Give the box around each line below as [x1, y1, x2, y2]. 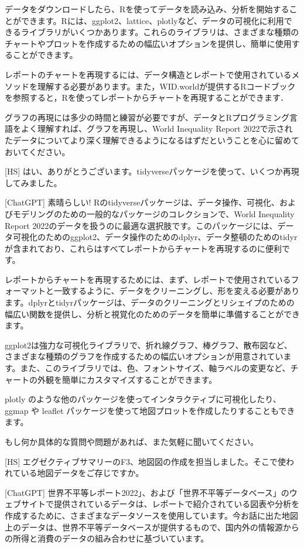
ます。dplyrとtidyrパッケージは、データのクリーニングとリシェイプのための [5, 296, 295, 309]
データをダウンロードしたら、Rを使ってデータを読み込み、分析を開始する [5, 3, 289, 15]
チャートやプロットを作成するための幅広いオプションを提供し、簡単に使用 [5, 37, 292, 49]
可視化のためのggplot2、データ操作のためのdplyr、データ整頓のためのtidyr [12, 231, 298, 243]
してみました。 [5, 176, 62, 189]
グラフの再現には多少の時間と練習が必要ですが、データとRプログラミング [5, 111, 290, 123]
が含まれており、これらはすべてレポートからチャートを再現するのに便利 [5, 242, 282, 254]
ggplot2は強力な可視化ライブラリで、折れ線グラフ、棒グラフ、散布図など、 [5, 338, 292, 351]
